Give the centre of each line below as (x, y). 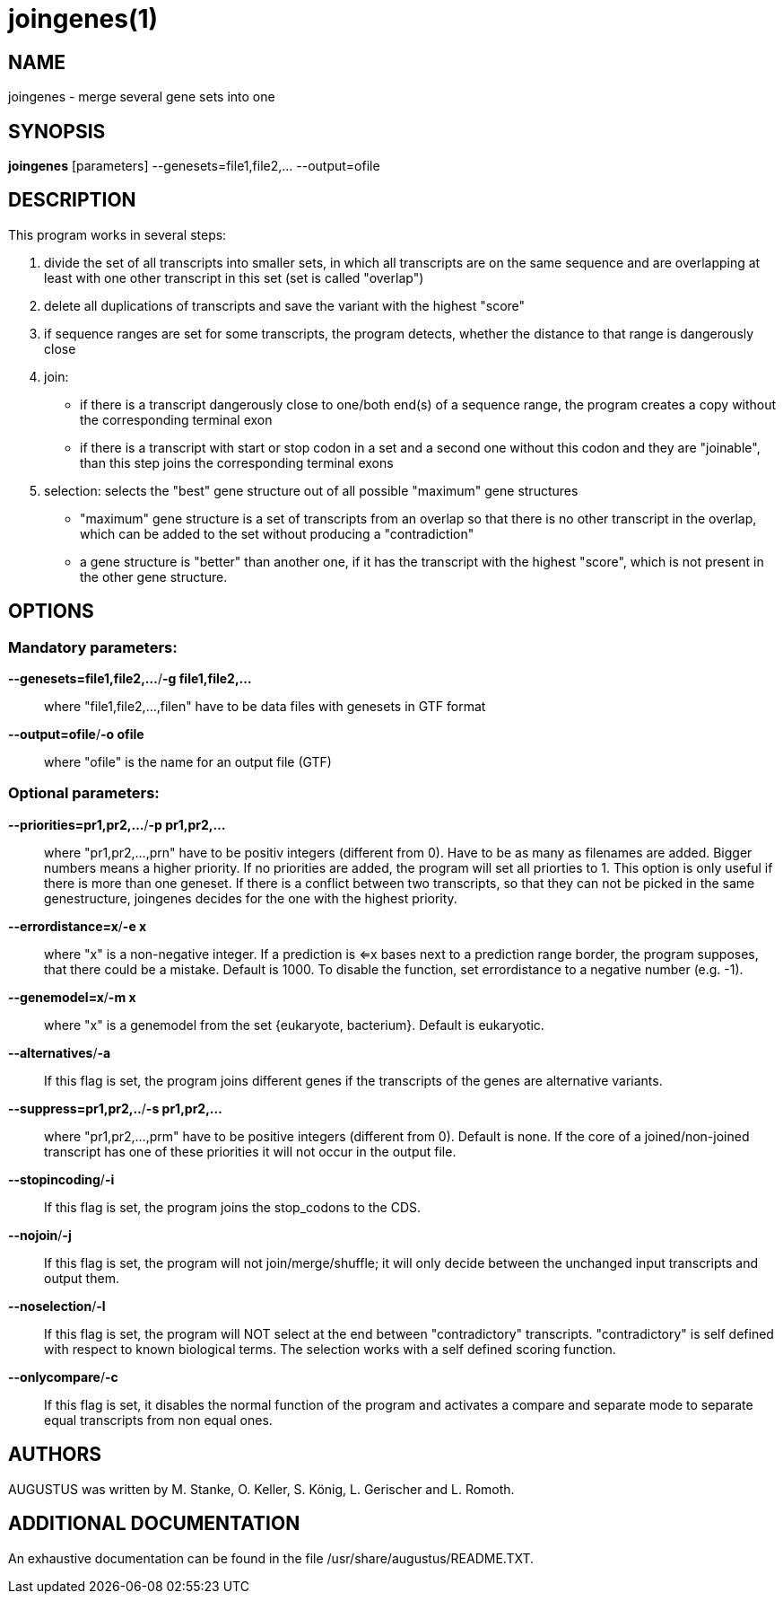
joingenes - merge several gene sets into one (142, 97)
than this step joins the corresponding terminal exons (237, 462)
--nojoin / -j (40, 1235)
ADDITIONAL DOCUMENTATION (154, 1524)
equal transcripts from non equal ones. (158, 1420)
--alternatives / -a (60, 1052)
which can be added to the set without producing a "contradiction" (277, 533)
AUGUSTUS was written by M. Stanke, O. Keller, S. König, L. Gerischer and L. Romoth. (261, 1489)
